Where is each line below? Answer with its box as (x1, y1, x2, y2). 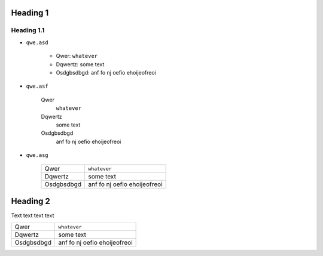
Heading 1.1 (11, 26, 45, 35)
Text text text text (11, 212, 54, 219)
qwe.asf (26, 83, 49, 90)
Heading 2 (11, 196, 51, 206)
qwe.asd (26, 39, 49, 46)
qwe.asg (26, 152, 49, 159)
